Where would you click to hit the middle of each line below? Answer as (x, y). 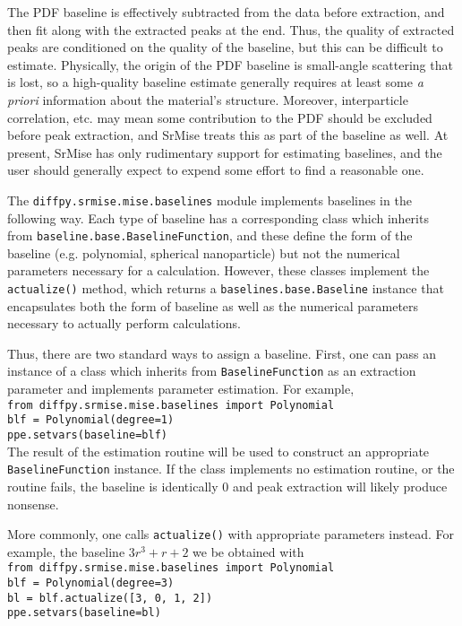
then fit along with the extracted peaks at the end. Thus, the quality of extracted (231, 29)
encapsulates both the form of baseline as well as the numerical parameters (213, 305)
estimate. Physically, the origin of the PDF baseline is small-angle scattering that (230, 64)
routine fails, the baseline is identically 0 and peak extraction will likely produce (227, 486)
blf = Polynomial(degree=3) (91, 583)
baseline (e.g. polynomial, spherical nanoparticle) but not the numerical (204, 252)
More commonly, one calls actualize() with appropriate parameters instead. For (231, 534)
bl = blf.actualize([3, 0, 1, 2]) (110, 598)
